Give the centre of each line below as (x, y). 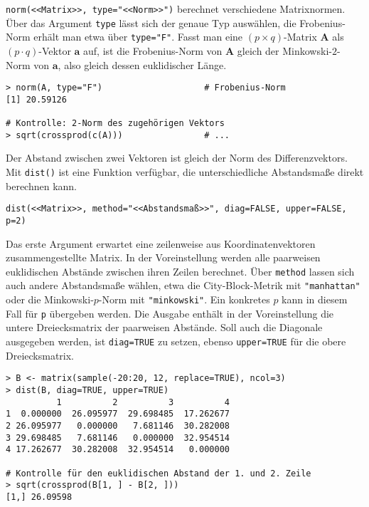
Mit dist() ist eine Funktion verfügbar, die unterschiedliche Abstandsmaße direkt (185, 172)
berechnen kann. (42, 185)
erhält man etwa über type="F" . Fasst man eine (138, 37)
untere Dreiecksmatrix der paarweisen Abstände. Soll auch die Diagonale (164, 327)
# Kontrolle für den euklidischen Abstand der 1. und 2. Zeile (159, 473)
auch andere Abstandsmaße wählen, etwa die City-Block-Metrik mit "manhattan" (183, 285)
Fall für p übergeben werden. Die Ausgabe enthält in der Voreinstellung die (170, 313)
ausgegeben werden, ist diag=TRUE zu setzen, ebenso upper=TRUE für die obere (176, 341)
